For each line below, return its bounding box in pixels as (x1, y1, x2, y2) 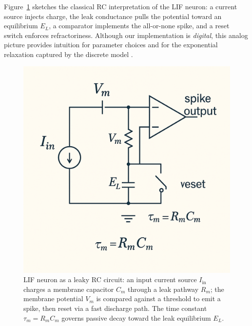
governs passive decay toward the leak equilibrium (61, 312, 211, 323)
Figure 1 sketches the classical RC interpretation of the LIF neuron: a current (4, 1, 237, 11)
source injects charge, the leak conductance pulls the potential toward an (4, 11, 222, 21)
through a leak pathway (128, 284, 199, 294)
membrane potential (23, 293, 83, 304)
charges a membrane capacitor (23, 284, 114, 294)
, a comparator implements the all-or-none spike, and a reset (49, 20, 230, 31)
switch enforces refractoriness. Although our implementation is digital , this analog (4, 30, 248, 40)
